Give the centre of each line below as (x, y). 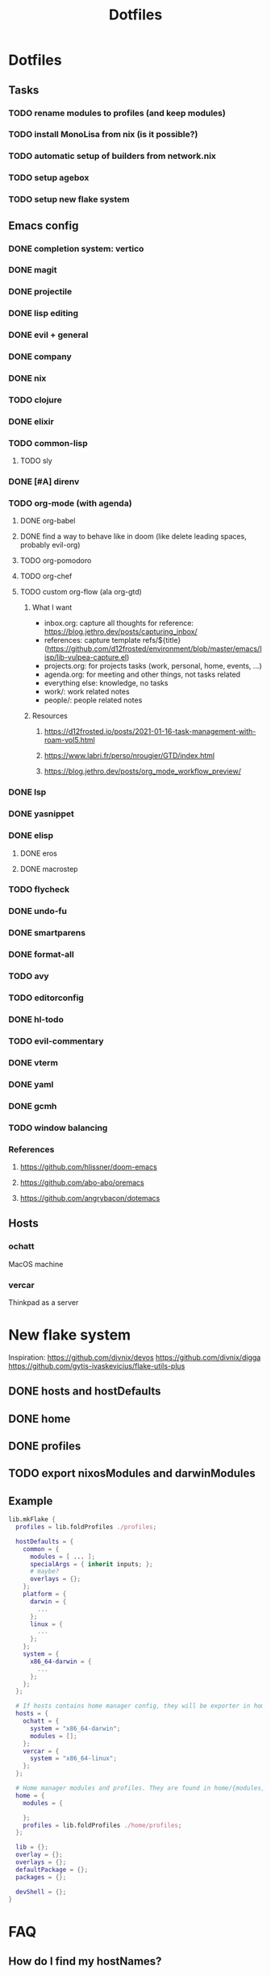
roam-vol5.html (69, 740)
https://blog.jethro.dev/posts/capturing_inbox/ (121, 632)
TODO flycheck (39, 890)
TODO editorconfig (46, 998)
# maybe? (44, 1572)
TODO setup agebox (49, 177)
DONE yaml (31, 1084)
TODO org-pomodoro (56, 561)
